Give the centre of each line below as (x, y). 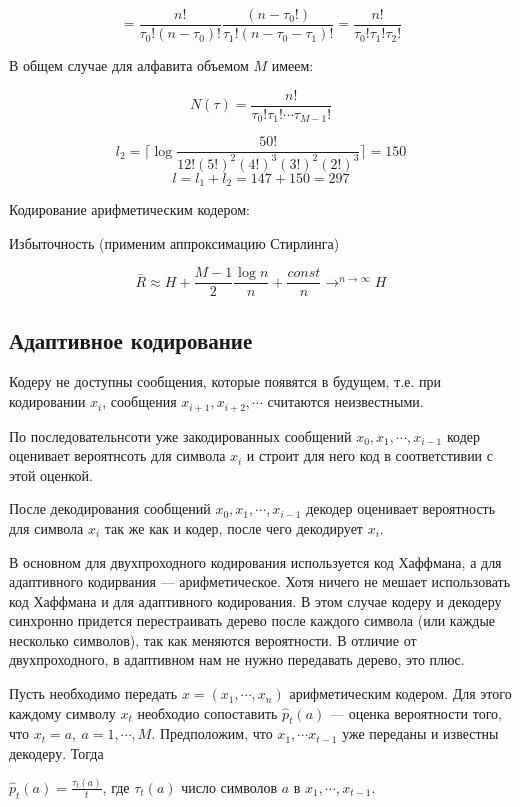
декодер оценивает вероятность (401, 508)
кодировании (47, 401)
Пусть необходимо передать (93, 693)
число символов (229, 786)
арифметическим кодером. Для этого (400, 693)
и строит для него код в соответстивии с (369, 455)
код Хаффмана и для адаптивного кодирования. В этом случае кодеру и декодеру (255, 600)
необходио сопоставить (207, 712)
